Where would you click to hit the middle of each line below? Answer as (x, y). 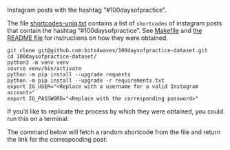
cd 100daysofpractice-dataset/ (52, 56)
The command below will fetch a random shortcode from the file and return (114, 132)
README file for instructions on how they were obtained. (88, 38)
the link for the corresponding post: (57, 139)
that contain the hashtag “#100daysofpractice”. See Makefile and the (105, 31)
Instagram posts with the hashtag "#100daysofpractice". (87, 10)
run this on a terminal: (38, 119)
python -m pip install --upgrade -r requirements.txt (86, 81)
